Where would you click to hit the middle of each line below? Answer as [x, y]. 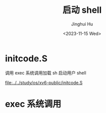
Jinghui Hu [82, 24]
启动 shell [82, 10]
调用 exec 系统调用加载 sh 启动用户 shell [46, 73]
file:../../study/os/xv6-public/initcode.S [44, 83]
